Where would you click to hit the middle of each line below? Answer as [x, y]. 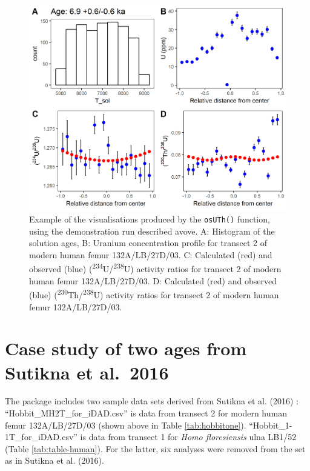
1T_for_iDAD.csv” [41, 437]
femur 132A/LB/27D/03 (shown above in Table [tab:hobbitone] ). [126, 425]
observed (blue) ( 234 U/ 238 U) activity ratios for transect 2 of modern [155, 268]
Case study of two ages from [126, 348]
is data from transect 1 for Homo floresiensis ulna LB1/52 [188, 437]
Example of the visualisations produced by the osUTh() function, [150, 219]
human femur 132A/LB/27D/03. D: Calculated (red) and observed [153, 280]
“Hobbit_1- [271, 425]
